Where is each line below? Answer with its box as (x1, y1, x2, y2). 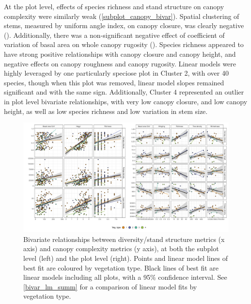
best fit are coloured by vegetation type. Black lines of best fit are (23, 262, 219, 272)
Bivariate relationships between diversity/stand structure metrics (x (23, 234, 225, 244)
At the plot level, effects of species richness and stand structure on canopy (4, 1, 224, 11)
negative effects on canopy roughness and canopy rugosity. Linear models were (4, 58, 236, 68)
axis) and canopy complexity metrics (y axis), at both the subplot (23, 243, 219, 254)
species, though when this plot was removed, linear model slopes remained (4, 77, 224, 87)
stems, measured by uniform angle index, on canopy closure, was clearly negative (4, 20, 244, 31)
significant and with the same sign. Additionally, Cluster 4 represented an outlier (4, 87, 244, 97)
